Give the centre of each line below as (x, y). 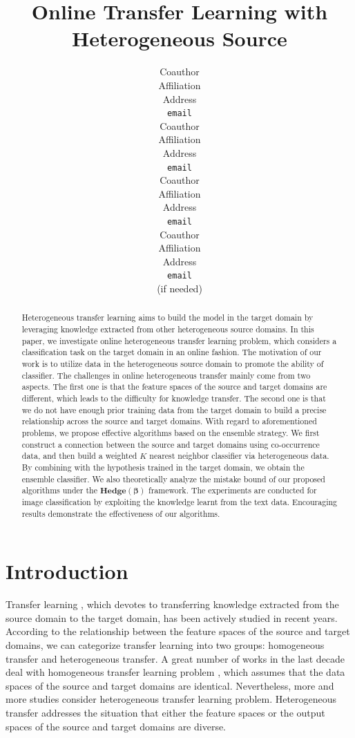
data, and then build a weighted (79, 456)
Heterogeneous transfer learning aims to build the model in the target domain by (167, 318)
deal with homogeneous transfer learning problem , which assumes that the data (175, 672)
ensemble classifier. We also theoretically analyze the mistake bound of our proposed (173, 479)
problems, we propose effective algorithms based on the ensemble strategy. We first (171, 433)
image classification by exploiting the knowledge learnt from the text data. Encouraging (180, 501)
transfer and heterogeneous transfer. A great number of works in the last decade (175, 658)
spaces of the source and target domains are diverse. (116, 726)
